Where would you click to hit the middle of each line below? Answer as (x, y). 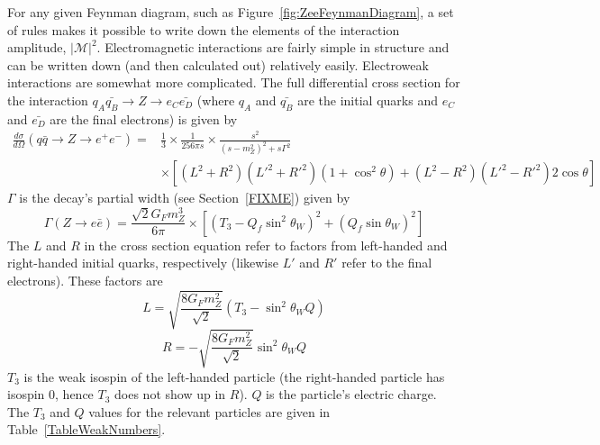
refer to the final (387, 263)
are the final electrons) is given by (144, 118)
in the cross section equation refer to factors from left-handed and (266, 245)
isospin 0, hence (50, 394)
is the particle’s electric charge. (351, 394)
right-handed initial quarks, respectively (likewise (143, 263)
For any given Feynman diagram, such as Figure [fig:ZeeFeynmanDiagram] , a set (231, 12)
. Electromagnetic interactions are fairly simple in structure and (273, 47)
